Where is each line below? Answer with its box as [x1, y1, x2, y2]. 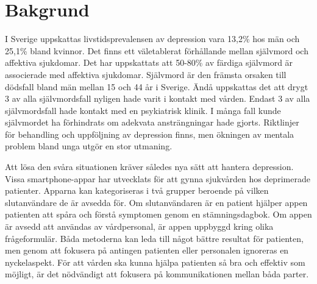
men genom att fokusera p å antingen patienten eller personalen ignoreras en [5, 244, 289, 257]
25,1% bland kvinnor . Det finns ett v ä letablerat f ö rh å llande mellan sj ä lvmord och [5, 44, 308, 57]
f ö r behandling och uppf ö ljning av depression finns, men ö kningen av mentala [5, 127, 294, 140]
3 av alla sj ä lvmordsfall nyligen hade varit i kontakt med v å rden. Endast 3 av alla [5, 92, 310, 105]
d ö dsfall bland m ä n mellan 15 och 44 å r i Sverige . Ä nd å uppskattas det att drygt [5, 80, 308, 93]
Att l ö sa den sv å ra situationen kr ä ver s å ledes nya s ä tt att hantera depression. [5, 160, 294, 173]
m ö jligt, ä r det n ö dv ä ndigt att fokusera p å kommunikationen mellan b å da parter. [5, 268, 309, 280]
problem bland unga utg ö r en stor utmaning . [5, 140, 173, 152]
